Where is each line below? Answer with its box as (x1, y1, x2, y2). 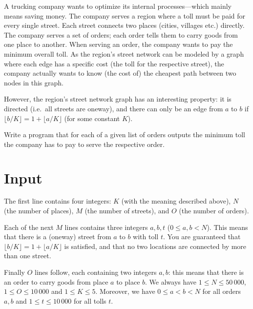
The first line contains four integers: (4, 196, 111, 206)
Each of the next (4, 222, 54, 232)
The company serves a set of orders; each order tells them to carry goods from (4, 29, 238, 40)
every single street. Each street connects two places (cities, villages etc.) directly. (4, 20, 245, 30)
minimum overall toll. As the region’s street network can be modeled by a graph (4, 48, 244, 59)
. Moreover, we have (95, 286, 155, 296)
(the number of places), (4, 206, 74, 216)
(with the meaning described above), (121, 196, 231, 206)
